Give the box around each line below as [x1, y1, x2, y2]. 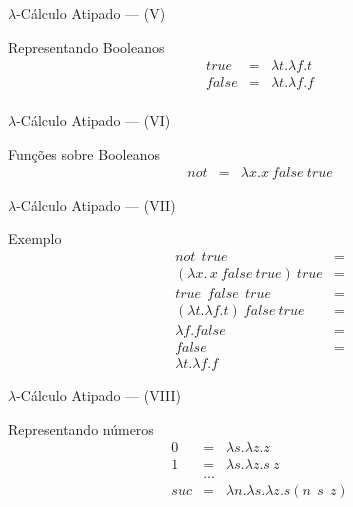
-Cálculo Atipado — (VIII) [16, 384, 182, 405]
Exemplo [8, 228, 62, 249]
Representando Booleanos [8, 36, 165, 57]
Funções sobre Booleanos [8, 143, 160, 164]
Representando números [8, 418, 154, 439]
